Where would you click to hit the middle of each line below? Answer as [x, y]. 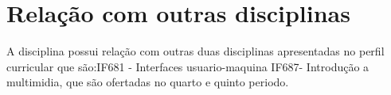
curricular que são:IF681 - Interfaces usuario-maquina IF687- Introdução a [188, 66]
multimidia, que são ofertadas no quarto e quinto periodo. [148, 82]
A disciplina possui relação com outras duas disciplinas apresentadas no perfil [195, 51]
